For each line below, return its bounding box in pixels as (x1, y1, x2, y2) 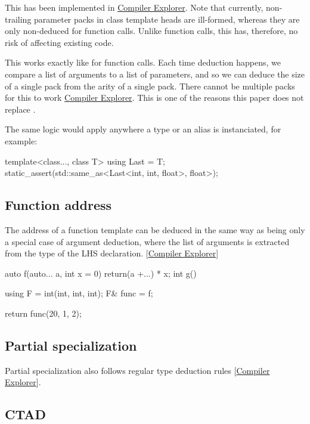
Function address (5, 196, 112, 214)
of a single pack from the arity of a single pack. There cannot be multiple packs (5, 79, 295, 92)
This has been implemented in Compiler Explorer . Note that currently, (5, 1, 263, 13)
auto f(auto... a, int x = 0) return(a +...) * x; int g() (5, 267, 197, 279)
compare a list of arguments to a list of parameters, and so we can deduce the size (5, 67, 305, 80)
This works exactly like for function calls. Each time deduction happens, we (5, 56, 281, 69)
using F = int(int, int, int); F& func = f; (5, 287, 153, 299)
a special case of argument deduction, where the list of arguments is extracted (5, 235, 290, 247)
